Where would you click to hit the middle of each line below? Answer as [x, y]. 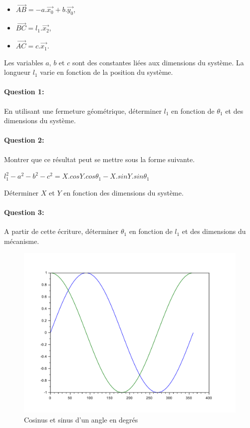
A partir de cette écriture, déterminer [61, 231]
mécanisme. [22, 241]
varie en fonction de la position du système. [107, 72]
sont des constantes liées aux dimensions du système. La [158, 62]
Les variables [24, 62]
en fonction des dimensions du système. [124, 192]
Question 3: [24, 212]
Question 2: [24, 140]
